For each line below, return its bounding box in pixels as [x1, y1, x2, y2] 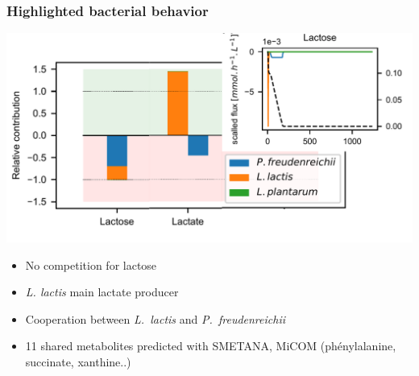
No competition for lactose [25, 256, 157, 273]
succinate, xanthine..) [25, 353, 131, 370]
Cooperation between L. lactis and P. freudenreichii [25, 310, 285, 327]
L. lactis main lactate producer [25, 283, 179, 300]
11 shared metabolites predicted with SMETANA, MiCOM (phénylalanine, [25, 337, 396, 354]
